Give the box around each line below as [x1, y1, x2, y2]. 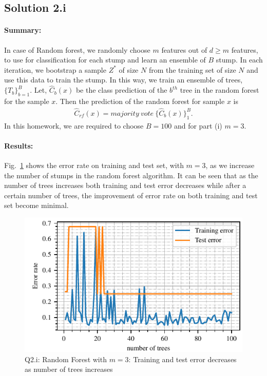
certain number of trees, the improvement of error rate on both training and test [4, 190, 258, 200]
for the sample [4, 95, 49, 106]
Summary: [4, 25, 42, 35]
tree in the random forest [180, 85, 259, 95]
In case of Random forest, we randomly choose [4, 44, 150, 55]
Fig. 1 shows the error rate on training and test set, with [4, 160, 184, 170]
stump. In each [216, 54, 263, 65]
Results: [4, 140, 33, 151]
